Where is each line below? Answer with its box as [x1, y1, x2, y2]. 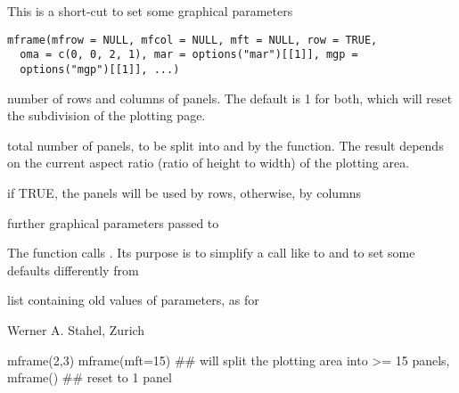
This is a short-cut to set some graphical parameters [7, 2, 293, 20]
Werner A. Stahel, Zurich [7, 320, 145, 339]
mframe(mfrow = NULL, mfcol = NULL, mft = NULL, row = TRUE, [7, 33, 378, 46]
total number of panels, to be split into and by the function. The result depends [7, 135, 444, 154]
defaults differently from [7, 260, 139, 279]
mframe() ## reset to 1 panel [7, 368, 172, 387]
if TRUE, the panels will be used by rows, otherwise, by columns [7, 183, 362, 201]
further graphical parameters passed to [7, 213, 219, 232]
